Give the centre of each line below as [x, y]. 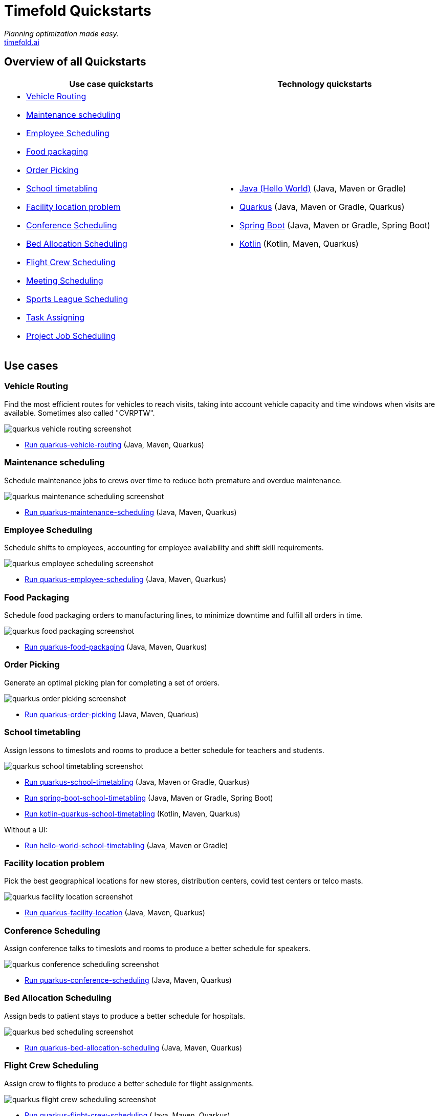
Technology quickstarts [325, 84]
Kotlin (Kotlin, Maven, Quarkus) [299, 243]
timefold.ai [22, 42]
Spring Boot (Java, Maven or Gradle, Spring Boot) [335, 225]
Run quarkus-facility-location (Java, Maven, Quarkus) [115, 913]
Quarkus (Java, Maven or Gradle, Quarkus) [322, 207]
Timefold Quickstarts [78, 11]
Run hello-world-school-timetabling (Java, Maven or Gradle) [126, 845]
